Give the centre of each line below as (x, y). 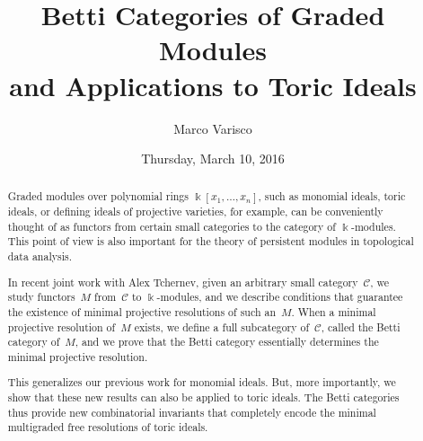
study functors (41, 297)
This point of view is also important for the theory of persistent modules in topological (211, 241)
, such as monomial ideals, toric (332, 196)
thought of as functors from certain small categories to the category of (172, 226)
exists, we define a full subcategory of (222, 326)
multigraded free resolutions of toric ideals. (108, 427)
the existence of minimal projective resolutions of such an (142, 311)
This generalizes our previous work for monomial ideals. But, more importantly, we (202, 382)
